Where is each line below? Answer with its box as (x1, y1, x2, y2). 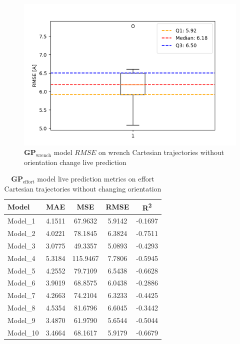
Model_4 (7, 252, 35, 263)
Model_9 (7, 314, 35, 325)
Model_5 (7, 265, 35, 275)
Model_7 (7, 290, 35, 300)
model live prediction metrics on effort (37, 173, 154, 184)
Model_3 (7, 240, 35, 250)
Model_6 (7, 277, 35, 288)
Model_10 (7, 327, 39, 337)
